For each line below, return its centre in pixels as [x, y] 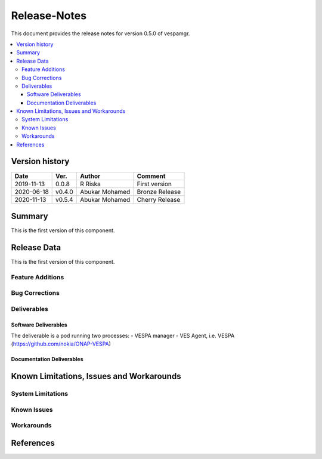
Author [90, 176]
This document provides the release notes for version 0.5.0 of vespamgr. [100, 33]
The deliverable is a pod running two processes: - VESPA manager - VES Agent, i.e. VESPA [123, 336]
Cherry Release [159, 199]
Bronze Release [159, 192]
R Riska [90, 184]
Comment [151, 176]
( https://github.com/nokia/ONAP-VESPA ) [61, 344]
